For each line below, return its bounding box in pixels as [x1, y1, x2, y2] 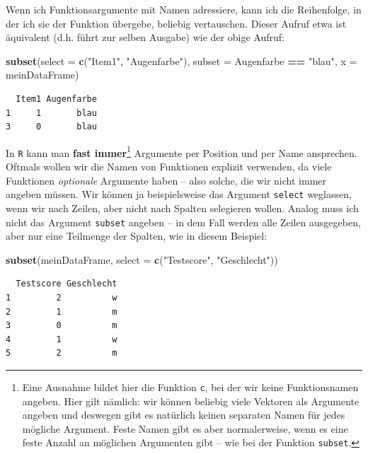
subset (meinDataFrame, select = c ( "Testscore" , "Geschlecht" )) [6, 252, 278, 267]
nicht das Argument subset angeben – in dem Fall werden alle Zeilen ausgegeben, [6, 214, 361, 229]
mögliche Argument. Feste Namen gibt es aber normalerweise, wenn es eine [22, 421, 348, 436]
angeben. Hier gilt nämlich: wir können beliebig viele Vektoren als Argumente [22, 393, 360, 408]
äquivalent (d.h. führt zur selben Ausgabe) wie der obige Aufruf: [6, 30, 284, 45]
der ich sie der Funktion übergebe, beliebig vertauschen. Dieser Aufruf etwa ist [6, 16, 347, 30]
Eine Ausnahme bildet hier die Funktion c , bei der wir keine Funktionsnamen [22, 379, 359, 394]
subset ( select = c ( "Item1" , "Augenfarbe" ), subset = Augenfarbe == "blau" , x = [6, 53, 357, 68]
